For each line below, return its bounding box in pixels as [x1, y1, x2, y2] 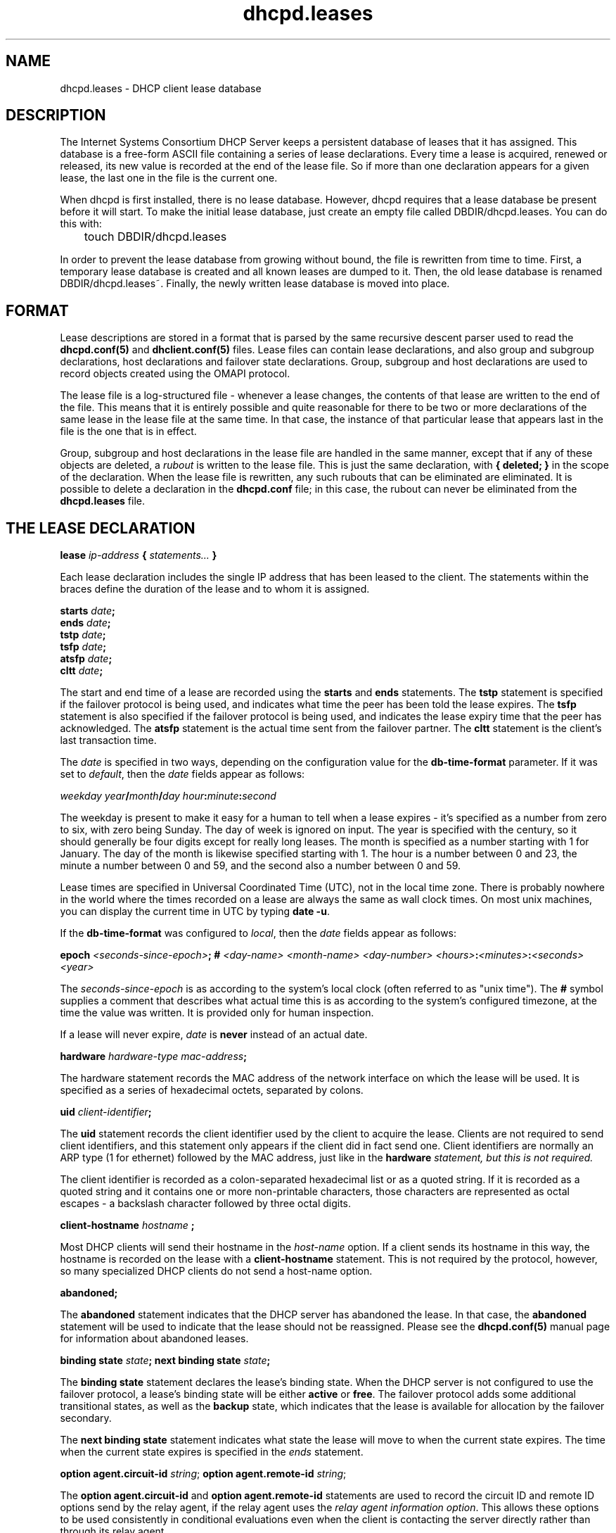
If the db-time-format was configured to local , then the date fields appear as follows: [60, 927, 457, 940]
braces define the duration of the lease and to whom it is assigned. [60, 583, 370, 595]
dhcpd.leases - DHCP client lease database [60, 82, 262, 94]
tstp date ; [60, 629, 106, 641]
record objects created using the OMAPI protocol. [60, 367, 290, 380]
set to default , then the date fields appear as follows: [60, 768, 305, 781]
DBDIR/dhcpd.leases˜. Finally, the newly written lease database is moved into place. [60, 277, 450, 290]
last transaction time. [60, 734, 157, 747]
